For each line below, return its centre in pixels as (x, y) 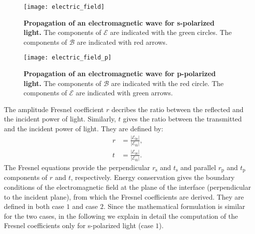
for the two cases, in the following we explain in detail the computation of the (121, 216)
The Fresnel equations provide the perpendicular (77, 167)
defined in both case (34, 206)
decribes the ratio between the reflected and (177, 109)
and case (85, 206)
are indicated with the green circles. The (171, 32)
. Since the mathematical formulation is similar (174, 206)
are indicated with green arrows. (124, 93)
